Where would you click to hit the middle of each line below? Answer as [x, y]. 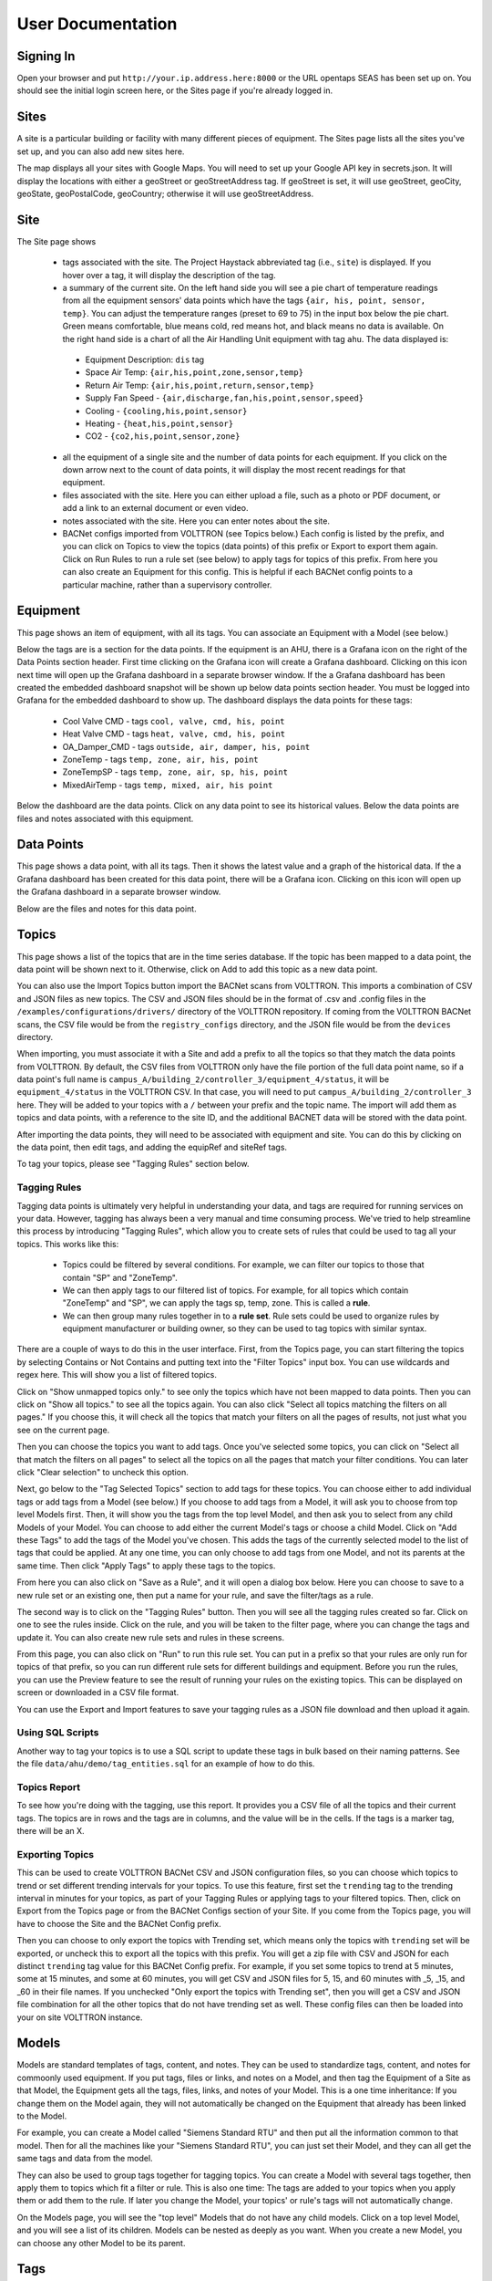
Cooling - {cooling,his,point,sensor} [166, 411]
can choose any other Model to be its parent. [101, 2243]
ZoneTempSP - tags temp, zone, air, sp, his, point [175, 772]
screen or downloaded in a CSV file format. [98, 1693]
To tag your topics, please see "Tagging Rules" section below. [133, 1164]
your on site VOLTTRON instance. [80, 2017]
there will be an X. [51, 1831]
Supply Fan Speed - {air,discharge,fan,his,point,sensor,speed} [225, 398]
